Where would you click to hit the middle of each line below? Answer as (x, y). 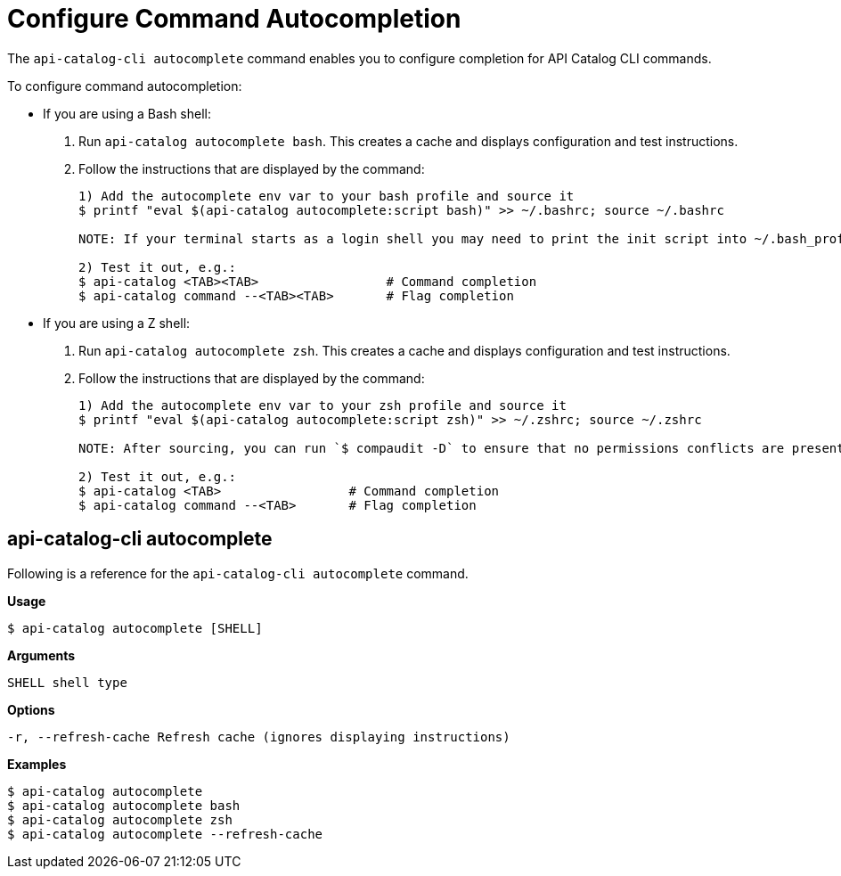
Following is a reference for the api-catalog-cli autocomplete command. (238, 573)
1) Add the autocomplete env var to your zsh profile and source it (323, 405)
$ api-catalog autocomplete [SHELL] (135, 628)
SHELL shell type (67, 682)
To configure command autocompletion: (125, 86)
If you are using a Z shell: (117, 323)
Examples (37, 764)
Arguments (41, 655)
